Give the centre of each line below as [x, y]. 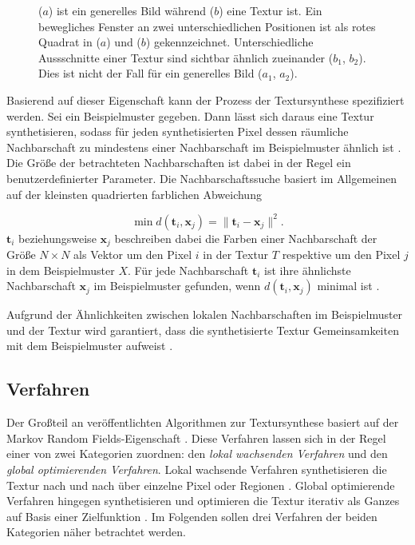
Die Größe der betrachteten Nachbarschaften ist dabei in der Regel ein [179, 163]
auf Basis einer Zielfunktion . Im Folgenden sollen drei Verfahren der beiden [192, 516]
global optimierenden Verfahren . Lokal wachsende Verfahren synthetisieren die [197, 469]
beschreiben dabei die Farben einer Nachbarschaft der [246, 238]
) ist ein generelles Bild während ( [131, 10]
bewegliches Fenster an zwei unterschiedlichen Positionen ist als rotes [207, 26]
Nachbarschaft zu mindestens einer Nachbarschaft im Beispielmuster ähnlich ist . [204, 147]
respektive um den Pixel [341, 255]
